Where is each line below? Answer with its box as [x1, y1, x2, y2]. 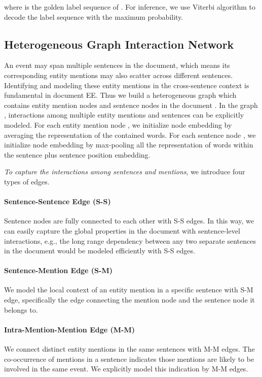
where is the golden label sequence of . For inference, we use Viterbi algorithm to [4, 2, 256, 12]
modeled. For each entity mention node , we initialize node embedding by [4, 119, 232, 130]
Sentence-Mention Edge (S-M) [4, 265, 113, 276]
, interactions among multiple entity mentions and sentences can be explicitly [4, 109, 244, 120]
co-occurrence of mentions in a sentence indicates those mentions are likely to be [4, 353, 254, 364]
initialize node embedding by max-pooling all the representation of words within [4, 139, 253, 150]
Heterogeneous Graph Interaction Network [4, 36, 234, 52]
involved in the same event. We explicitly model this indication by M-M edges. [4, 363, 248, 374]
